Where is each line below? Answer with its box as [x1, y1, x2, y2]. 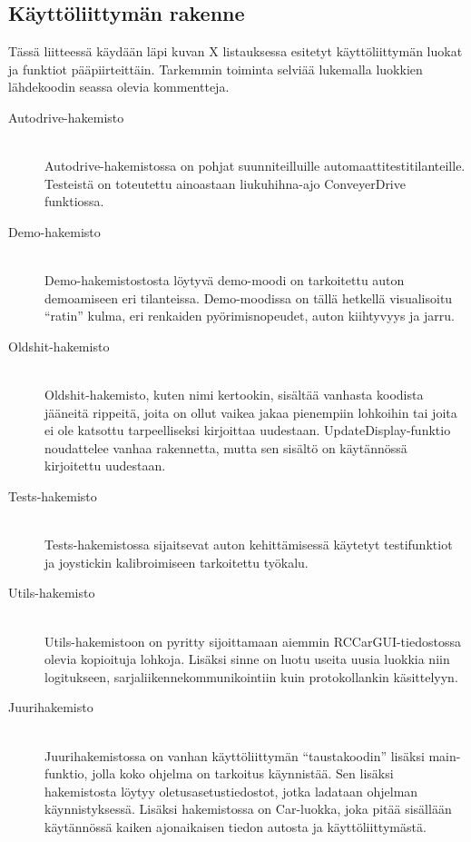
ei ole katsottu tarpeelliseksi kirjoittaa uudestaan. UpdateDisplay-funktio [44, 421, 451, 440]
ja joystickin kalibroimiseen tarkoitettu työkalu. [44, 552, 309, 571]
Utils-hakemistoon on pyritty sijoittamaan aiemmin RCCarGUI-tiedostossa [44, 631, 461, 650]
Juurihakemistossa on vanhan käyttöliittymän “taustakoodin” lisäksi [44, 746, 425, 765]
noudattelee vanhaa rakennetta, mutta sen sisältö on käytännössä [44, 438, 407, 457]
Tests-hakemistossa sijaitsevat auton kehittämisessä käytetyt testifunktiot [44, 535, 453, 554]
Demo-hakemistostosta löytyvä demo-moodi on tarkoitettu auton [44, 271, 405, 290]
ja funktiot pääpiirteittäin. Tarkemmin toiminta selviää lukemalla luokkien [8, 59, 423, 78]
